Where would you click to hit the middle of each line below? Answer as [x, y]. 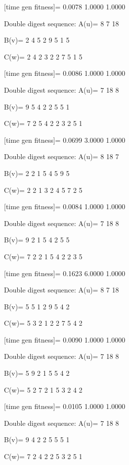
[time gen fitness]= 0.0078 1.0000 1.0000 [65, 6]
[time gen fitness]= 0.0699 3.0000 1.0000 [65, 140]
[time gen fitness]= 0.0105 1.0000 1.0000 [65, 406]
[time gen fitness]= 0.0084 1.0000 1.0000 [65, 206]
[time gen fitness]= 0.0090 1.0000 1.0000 [65, 339]
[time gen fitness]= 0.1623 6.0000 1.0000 [65, 273]
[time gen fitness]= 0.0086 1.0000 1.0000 [65, 73]
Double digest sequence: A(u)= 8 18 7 [62, 156]
